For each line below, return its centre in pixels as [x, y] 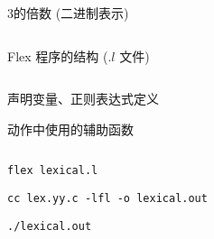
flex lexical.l [53, 171]
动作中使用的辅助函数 [70, 129]
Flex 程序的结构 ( [58, 55]
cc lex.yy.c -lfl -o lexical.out [107, 199]
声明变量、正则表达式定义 [83, 99]
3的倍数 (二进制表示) [68, 13]
